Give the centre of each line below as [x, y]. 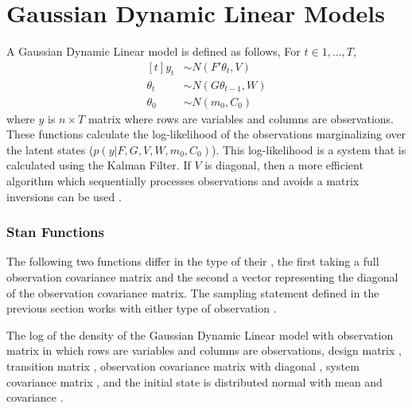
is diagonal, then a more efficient [284, 165]
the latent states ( [50, 149]
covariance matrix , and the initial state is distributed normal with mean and [194, 381]
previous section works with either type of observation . [142, 308]
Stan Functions [55, 232]
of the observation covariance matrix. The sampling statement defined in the [193, 292]
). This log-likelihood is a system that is [309, 149]
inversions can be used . [64, 196]
